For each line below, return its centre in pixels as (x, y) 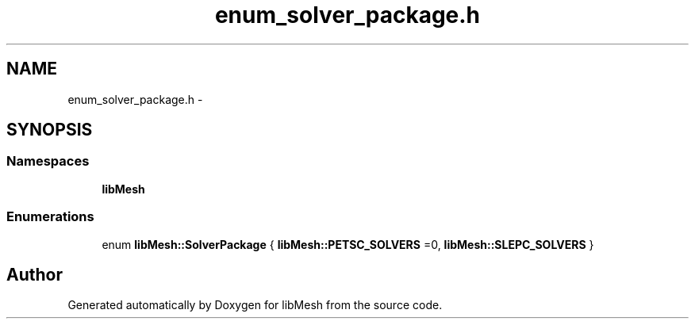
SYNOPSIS (50, 130)
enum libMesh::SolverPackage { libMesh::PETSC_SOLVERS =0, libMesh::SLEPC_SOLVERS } (348, 244)
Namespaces (48, 161)
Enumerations (50, 217)
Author (35, 274)
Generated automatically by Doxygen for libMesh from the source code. (255, 305)
